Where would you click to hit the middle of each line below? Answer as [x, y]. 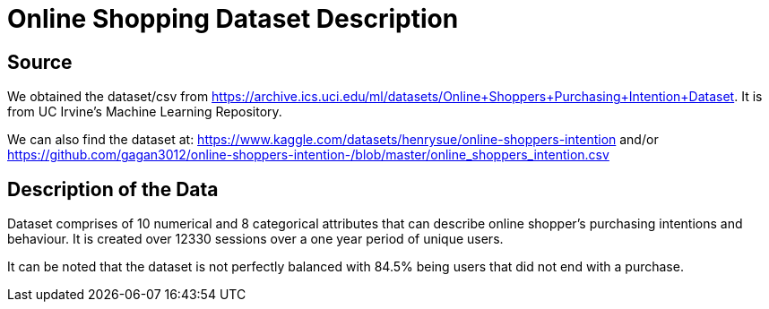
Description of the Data [113, 189]
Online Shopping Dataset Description [233, 19]
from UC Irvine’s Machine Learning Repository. [145, 112]
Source [40, 62]
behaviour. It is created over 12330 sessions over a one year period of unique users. [255, 239]
